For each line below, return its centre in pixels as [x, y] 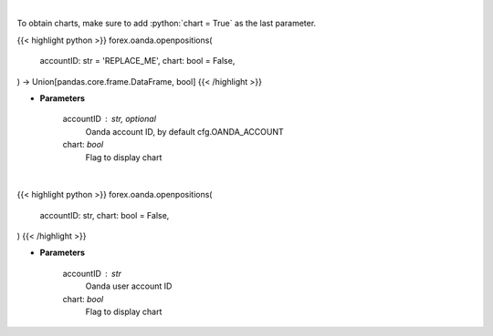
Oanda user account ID [129, 286]
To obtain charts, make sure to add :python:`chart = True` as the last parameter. [167, 24]
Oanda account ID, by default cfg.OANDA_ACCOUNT [185, 131]
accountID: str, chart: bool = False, [105, 215]
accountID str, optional [110, 119]
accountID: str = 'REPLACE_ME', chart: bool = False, [137, 61]
